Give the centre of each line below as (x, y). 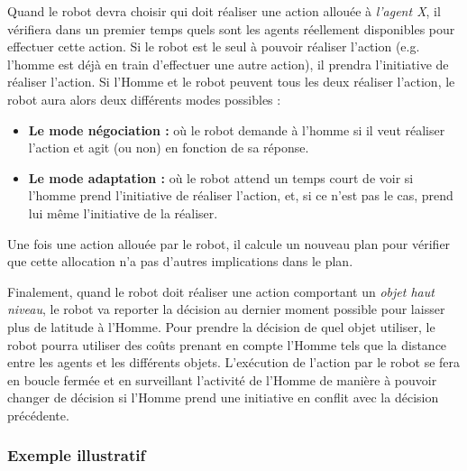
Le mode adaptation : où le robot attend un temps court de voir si (221, 177)
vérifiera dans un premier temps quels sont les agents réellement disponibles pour (231, 28)
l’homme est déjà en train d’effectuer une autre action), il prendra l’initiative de (228, 64)
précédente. (38, 415)
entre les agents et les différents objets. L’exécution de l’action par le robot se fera (234, 362)
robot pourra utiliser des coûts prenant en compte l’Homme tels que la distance (227, 344)
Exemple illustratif (77, 455)
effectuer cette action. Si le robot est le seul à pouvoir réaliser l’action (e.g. (214, 46)
